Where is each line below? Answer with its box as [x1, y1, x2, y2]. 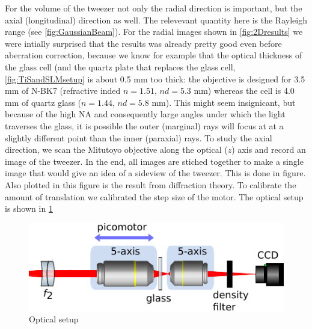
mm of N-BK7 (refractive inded [5, 84, 121, 97]
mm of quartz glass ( [5, 96, 81, 108]
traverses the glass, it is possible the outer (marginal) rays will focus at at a [5, 119, 284, 132]
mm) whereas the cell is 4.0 [194, 84, 295, 97]
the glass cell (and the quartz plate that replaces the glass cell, [5, 60, 236, 73]
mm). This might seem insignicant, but [151, 96, 296, 108]
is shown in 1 [5, 202, 53, 215]
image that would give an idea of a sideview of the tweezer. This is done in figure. [5, 167, 306, 179]
